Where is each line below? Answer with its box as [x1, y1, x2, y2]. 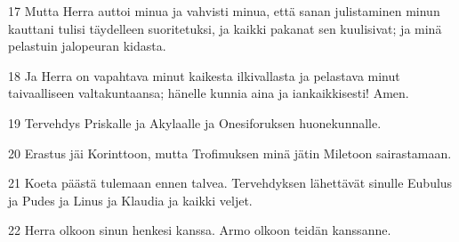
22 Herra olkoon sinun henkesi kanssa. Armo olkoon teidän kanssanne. [8, 221, 391, 239]
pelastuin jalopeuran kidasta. [8, 36, 166, 55]
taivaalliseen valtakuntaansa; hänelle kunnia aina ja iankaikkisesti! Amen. [8, 84, 409, 102]
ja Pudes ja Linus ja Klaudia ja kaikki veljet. [8, 190, 253, 209]
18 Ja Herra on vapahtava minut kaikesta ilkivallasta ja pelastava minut [8, 66, 400, 85]
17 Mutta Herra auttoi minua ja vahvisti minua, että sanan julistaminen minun [8, 2, 440, 20]
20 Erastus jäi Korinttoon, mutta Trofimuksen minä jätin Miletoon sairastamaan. [8, 143, 452, 162]
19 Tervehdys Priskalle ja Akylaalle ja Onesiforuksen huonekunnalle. [8, 113, 382, 132]
